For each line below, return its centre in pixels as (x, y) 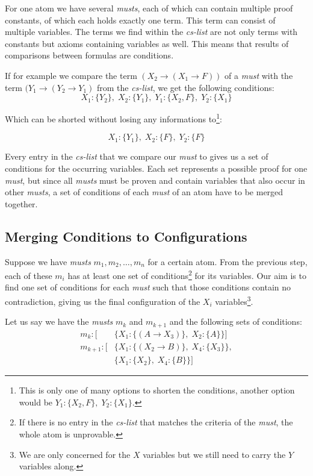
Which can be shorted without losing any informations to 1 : (113, 118)
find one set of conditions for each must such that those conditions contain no (148, 287)
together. (21, 203)
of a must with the (259, 75)
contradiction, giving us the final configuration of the (103, 301)
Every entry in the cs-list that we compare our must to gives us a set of (137, 156)
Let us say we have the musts (59, 321)
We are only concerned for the (75, 454)
